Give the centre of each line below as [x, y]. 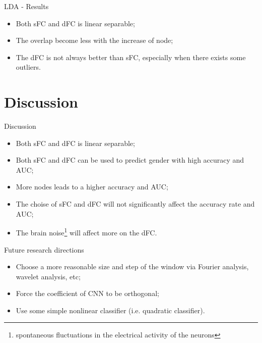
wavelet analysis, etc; [48, 276]
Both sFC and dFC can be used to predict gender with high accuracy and [130, 160]
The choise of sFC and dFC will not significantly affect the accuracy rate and [135, 204]
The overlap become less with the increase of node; [94, 40]
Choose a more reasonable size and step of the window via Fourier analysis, [132, 266]
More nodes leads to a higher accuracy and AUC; [92, 187]
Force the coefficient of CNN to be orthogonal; [87, 293]
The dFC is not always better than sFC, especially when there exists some [131, 57]
